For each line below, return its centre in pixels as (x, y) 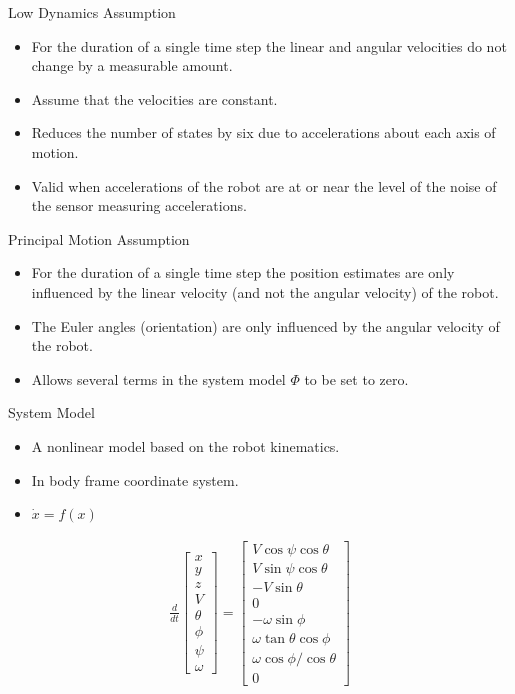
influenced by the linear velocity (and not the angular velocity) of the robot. (265, 291)
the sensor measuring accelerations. (139, 205)
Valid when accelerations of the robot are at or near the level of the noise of (264, 185)
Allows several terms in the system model (158, 378)
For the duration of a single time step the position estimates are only (243, 272)
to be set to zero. (356, 378)
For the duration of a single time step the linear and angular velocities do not (269, 45)
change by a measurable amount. (132, 65)
